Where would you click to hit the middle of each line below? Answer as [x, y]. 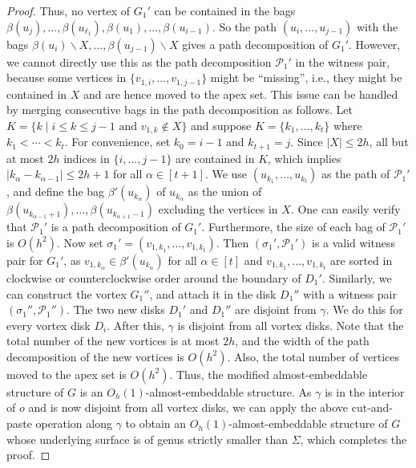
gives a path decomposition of [255, 44]
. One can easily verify [345, 209]
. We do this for [364, 309]
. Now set [80, 242]
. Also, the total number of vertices [313, 356]
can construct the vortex [67, 293]
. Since [307, 142]
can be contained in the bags [225, 10]
